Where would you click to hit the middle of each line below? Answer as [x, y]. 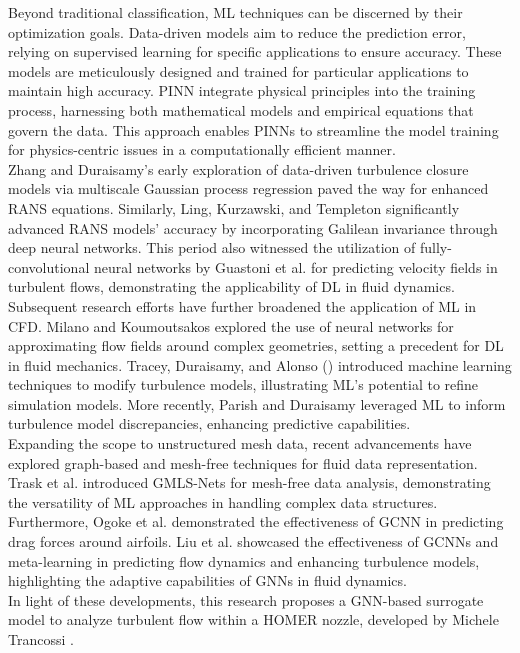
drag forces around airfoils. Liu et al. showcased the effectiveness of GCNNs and [253, 541]
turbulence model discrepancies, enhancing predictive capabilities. [209, 423]
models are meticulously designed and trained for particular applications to [238, 70]
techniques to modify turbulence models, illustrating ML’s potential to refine [243, 384]
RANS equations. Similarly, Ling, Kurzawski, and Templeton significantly [234, 207]
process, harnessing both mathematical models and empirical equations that [241, 109]
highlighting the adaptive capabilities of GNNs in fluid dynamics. [207, 580]
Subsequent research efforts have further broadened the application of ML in [242, 305]
